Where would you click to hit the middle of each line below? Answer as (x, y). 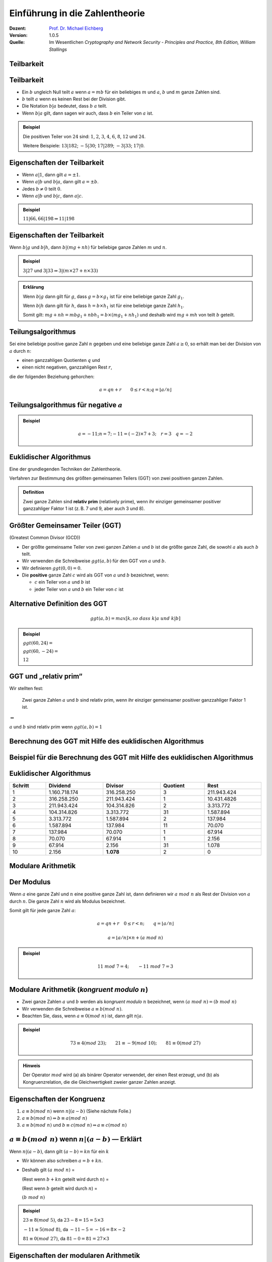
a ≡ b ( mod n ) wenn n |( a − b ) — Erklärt (76, 1139)
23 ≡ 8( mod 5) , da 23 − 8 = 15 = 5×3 (63, 1220)
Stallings (58, 49)
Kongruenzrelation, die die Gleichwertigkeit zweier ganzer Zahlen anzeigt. (99, 1082)
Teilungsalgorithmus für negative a (66, 405)
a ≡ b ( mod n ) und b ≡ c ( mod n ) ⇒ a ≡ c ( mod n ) (74, 1125)
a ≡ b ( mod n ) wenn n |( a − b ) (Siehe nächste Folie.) (77, 1111)
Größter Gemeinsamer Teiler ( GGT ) (65, 526)
